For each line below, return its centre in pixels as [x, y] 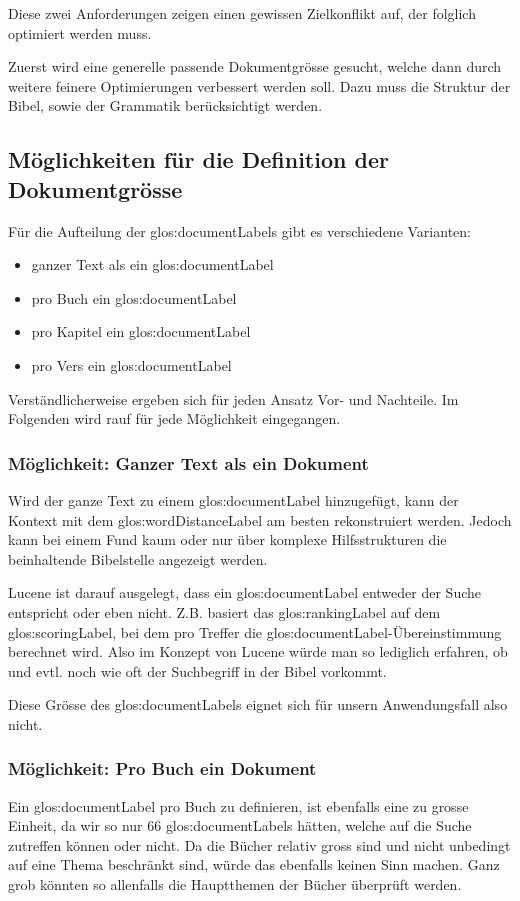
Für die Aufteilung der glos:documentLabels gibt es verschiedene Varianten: [239, 230]
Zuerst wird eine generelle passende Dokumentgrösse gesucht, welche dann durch [255, 66]
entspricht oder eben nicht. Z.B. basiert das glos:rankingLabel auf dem [224, 611]
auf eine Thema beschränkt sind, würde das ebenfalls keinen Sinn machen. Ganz [254, 864]
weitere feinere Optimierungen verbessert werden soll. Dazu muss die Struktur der [259, 85]
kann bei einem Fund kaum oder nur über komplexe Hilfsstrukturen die [227, 539]
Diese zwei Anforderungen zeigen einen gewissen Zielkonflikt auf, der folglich [242, 13]
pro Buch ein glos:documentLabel [134, 297]
